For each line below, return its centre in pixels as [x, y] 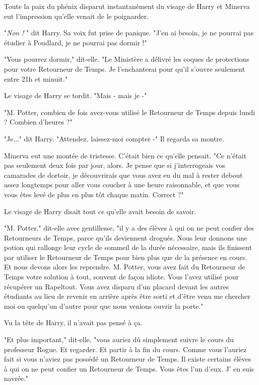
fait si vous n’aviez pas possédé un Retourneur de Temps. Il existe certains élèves [128, 359]
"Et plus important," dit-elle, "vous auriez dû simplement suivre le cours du [119, 339]
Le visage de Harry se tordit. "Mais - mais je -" [75, 95]
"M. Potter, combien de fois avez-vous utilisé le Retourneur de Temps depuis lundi [129, 112]
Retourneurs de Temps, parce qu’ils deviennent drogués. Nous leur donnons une [126, 237]
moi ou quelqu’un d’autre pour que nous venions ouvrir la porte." [104, 306]
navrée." [16, 378]
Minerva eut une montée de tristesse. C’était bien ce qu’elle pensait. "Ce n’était [125, 155]
